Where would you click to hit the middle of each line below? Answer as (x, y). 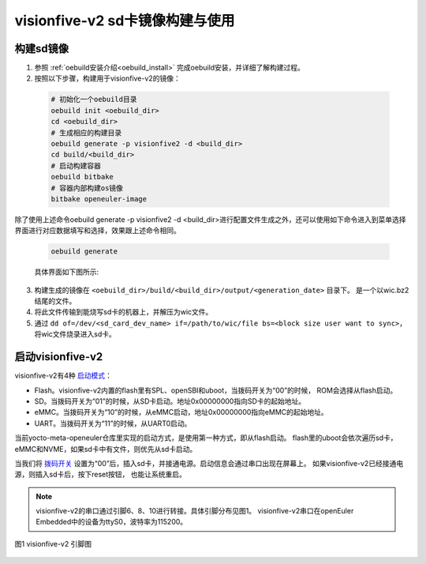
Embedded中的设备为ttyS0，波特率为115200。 (112, 522)
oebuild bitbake (82, 177)
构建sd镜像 (41, 49)
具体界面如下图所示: (67, 272)
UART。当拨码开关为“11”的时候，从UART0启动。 (113, 423)
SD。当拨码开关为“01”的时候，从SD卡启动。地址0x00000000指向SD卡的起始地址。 (170, 401)
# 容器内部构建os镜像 (87, 188)
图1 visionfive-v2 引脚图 (53, 543)
